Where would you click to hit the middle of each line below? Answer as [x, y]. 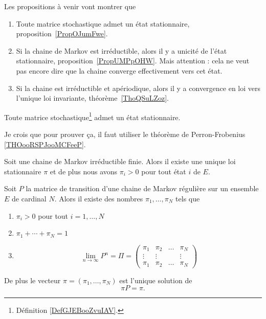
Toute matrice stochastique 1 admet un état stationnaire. [92, 116]
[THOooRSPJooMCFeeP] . [45, 144]
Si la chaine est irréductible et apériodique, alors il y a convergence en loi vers [138, 88]
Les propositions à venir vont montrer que [70, 6]
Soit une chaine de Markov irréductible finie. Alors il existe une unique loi [120, 161]
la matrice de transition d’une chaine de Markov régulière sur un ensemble [142, 188]
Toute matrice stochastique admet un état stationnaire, [103, 23]
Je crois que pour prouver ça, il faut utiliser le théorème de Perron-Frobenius [125, 134]
